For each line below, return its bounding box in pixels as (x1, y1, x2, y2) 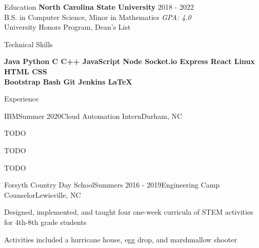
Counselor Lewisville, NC (4, 189, 81, 200)
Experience (4, 93, 39, 104)
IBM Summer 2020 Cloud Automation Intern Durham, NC (4, 110, 183, 121)
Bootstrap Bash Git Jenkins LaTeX (4, 76, 132, 87)
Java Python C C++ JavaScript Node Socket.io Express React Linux (4, 56, 255, 67)
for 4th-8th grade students (4, 216, 87, 227)
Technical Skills (4, 38, 53, 49)
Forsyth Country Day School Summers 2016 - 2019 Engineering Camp (4, 179, 220, 190)
